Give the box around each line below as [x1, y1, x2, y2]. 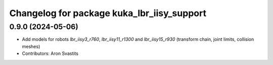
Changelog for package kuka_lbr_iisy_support [9, 8, 207, 19]
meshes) [22, 43, 40, 49]
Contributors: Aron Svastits [22, 50, 78, 56]
